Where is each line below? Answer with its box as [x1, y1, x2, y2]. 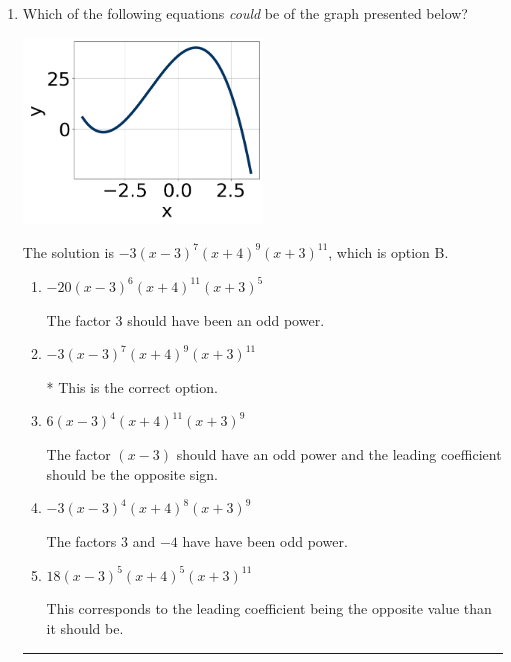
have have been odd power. [182, 530, 348, 551]
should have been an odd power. [127, 309, 325, 330]
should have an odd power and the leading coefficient [176, 443, 502, 464]
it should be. [46, 618, 124, 638]
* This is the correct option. [46, 376, 218, 397]
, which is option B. [328, 241, 449, 262]
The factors [46, 530, 117, 551]
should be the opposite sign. [46, 463, 218, 484]
